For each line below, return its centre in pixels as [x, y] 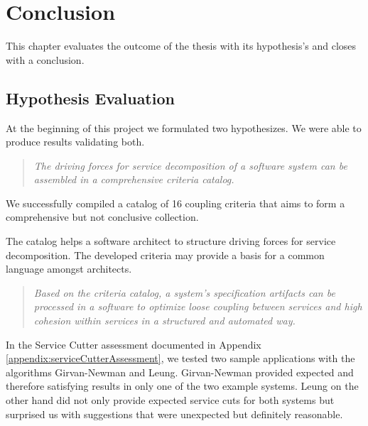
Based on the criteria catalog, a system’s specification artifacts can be [184, 292]
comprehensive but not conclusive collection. [102, 217]
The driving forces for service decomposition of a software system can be [190, 165]
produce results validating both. [75, 142]
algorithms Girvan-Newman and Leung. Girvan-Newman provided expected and [180, 372]
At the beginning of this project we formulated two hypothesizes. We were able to [184, 127]
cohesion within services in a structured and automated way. [164, 321]
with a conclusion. [45, 59]
